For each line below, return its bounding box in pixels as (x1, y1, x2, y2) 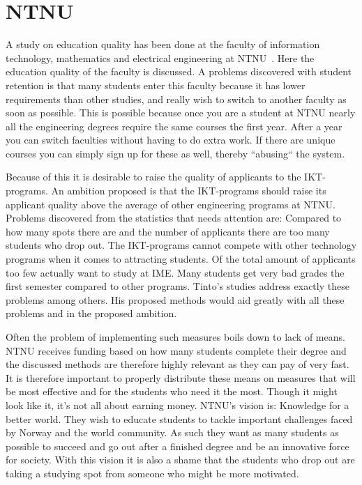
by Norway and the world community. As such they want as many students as (6, 425, 339, 440)
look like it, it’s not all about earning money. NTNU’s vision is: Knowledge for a (6, 397, 349, 412)
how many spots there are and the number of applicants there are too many (6, 224, 330, 238)
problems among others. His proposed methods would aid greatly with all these (6, 292, 345, 307)
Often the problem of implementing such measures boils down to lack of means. (6, 330, 345, 344)
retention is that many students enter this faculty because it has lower (6, 77, 306, 92)
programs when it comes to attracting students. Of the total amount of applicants (6, 252, 356, 266)
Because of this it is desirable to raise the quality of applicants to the (6, 169, 301, 184)
